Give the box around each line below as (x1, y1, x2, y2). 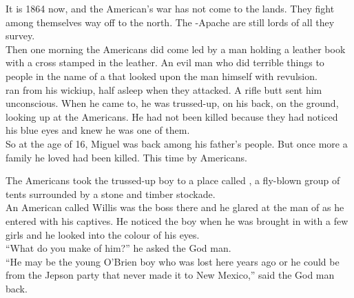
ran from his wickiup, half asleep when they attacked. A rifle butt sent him (6, 82, 322, 97)
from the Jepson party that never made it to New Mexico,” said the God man (6, 268, 335, 282)
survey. (6, 28, 35, 43)
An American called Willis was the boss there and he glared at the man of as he (6, 200, 344, 215)
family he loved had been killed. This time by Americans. (6, 150, 247, 164)
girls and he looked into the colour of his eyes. (6, 227, 200, 241)
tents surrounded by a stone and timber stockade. (6, 186, 216, 201)
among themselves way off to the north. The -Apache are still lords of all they (6, 14, 335, 29)
